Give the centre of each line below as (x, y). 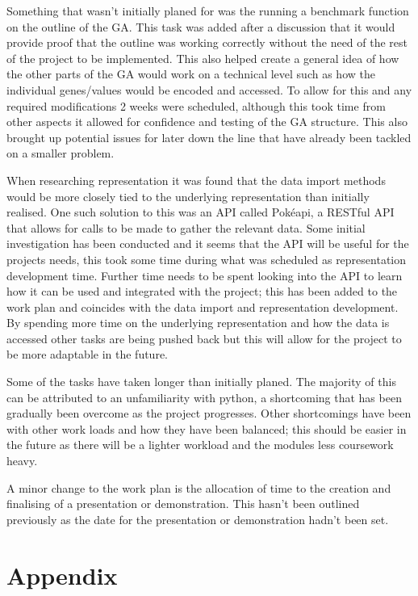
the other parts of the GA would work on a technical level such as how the (191, 74)
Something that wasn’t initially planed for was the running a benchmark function (208, 10)
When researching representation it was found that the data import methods (196, 180)
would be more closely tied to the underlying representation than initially (188, 196)
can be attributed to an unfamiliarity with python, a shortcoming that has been (204, 397)
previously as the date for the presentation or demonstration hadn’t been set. (198, 519)
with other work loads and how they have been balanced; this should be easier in (207, 428)
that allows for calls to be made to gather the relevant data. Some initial (186, 227)
